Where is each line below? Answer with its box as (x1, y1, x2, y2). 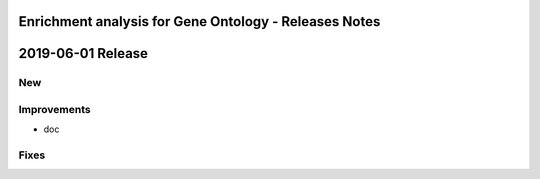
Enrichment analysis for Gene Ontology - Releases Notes (18, 13, 381, 30)
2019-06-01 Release (18, 45, 149, 62)
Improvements (18, 102, 91, 116)
